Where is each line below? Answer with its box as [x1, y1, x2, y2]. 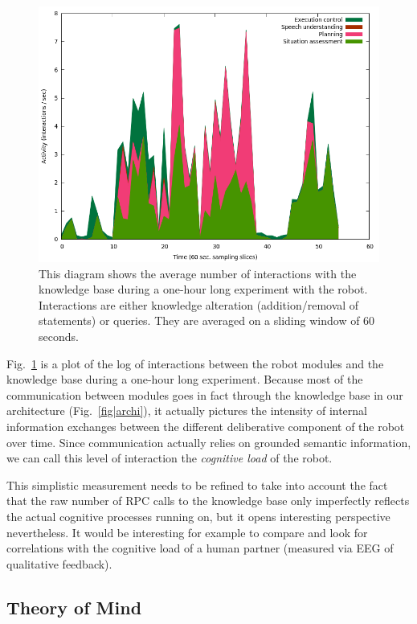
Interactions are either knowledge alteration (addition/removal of [39, 296, 359, 313]
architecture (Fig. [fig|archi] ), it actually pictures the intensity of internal [6, 402, 367, 419]
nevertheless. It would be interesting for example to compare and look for [6, 523, 368, 540]
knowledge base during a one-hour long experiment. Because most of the [6, 371, 363, 388]
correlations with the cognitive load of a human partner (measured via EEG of [6, 540, 394, 556]
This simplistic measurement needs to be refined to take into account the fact [6, 476, 388, 493]
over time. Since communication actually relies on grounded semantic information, [6, 433, 411, 450]
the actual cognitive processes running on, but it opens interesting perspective [6, 507, 390, 524]
